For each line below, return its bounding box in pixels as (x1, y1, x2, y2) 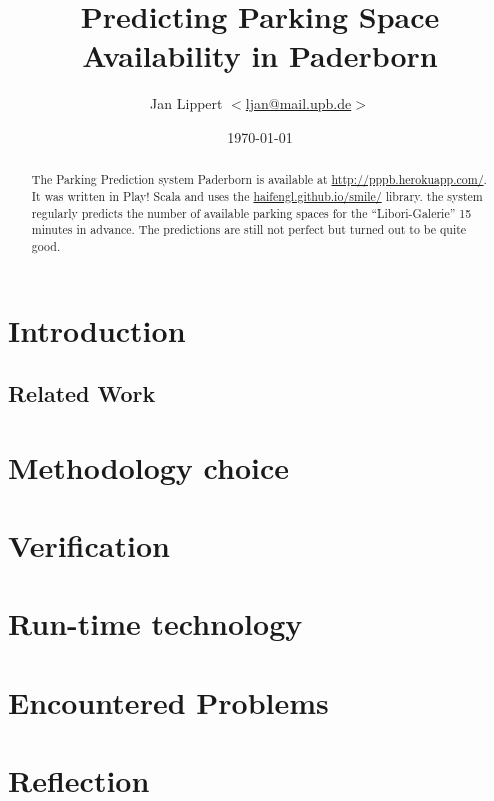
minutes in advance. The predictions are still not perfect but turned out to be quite (31, 221, 467, 238)
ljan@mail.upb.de (245, 93, 352, 114)
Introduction (8, 309, 186, 350)
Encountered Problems (8, 681, 329, 722)
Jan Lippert (150, 93, 223, 114)
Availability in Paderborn (82, 35, 438, 76)
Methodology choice (8, 446, 289, 487)
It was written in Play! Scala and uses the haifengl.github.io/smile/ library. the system (31, 187, 483, 204)
